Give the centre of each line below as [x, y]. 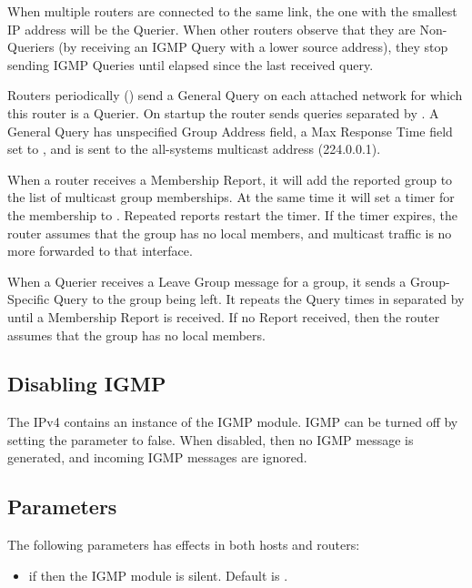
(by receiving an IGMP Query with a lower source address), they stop [253, 47]
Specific [29, 299]
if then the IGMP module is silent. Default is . [158, 575]
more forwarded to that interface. [100, 251]
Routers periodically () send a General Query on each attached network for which [235, 95]
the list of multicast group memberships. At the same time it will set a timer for [231, 197]
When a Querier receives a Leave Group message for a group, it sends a [207, 281]
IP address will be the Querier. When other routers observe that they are [211, 29]
